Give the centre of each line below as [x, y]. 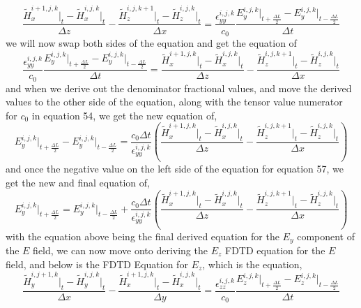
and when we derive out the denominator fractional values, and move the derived [179, 88]
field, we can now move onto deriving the [120, 250]
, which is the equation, [252, 264]
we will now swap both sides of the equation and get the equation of [151, 43]
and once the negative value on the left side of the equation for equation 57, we [175, 169]
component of [326, 236]
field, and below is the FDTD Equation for [97, 264]
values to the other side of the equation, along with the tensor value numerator [174, 102]
